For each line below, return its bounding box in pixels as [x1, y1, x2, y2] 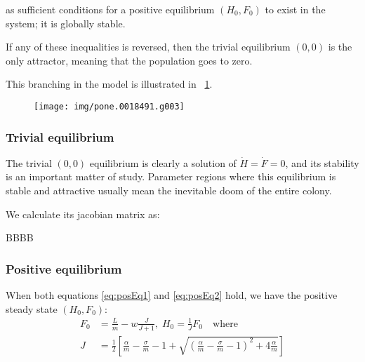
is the [328, 39, 352, 54]
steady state [6, 301, 58, 316]
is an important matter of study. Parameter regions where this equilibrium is [6, 169, 336, 184]
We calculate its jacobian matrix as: [6, 206, 160, 221]
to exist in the [265, 2, 326, 16]
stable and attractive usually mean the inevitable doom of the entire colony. [6, 183, 332, 198]
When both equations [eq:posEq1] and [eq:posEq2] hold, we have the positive [6, 288, 338, 302]
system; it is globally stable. [6, 15, 126, 30]
